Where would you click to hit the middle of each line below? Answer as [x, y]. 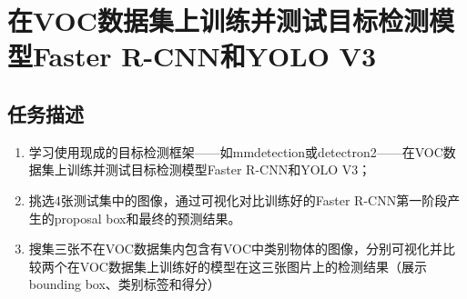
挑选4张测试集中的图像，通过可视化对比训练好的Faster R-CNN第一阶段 [238, 199]
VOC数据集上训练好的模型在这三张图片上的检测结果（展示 [253, 266]
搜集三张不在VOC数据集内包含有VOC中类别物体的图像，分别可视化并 [236, 249]
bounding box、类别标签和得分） [124, 284]
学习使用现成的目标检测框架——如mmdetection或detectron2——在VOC [236, 151]
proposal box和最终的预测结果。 [147, 218]
